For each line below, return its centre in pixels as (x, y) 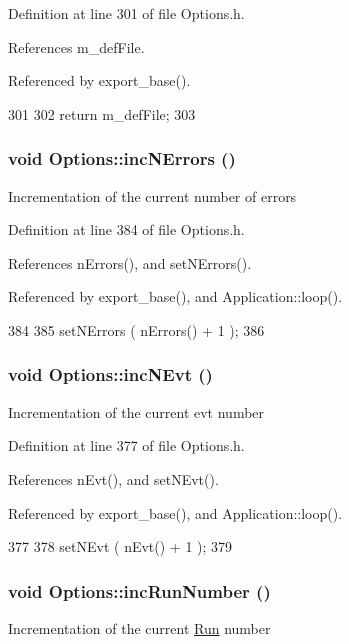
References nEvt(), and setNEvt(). (113, 478)
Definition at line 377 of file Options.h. (126, 445)
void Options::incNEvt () (110, 374)
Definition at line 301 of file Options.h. (126, 13)
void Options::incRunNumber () (139, 590)
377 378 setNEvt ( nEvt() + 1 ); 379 (120, 546)
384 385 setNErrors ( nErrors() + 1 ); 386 (136, 329)
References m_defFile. (76, 46)
